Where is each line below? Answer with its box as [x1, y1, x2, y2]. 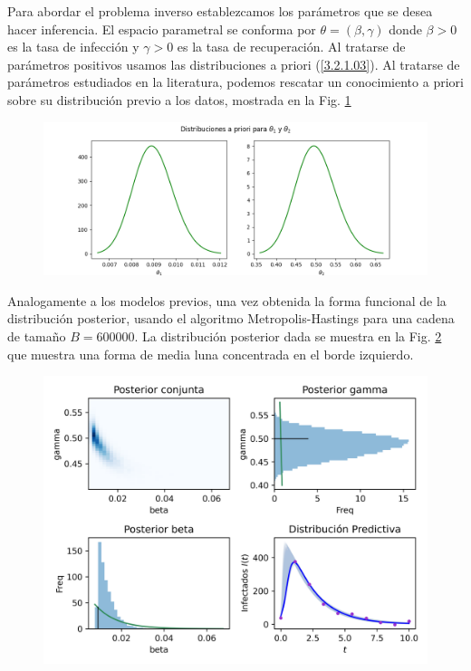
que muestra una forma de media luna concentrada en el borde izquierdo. [7, 344, 414, 363]
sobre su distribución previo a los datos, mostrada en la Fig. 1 [7, 90, 351, 109]
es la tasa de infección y [7, 37, 139, 56]
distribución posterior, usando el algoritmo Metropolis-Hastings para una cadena [7, 309, 455, 328]
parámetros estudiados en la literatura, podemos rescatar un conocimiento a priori [7, 72, 464, 91]
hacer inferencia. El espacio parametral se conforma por [7, 19, 316, 38]
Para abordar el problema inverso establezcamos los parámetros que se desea [7, 2, 433, 20]
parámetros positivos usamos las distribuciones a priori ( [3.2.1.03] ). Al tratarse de [7, 54, 460, 73]
